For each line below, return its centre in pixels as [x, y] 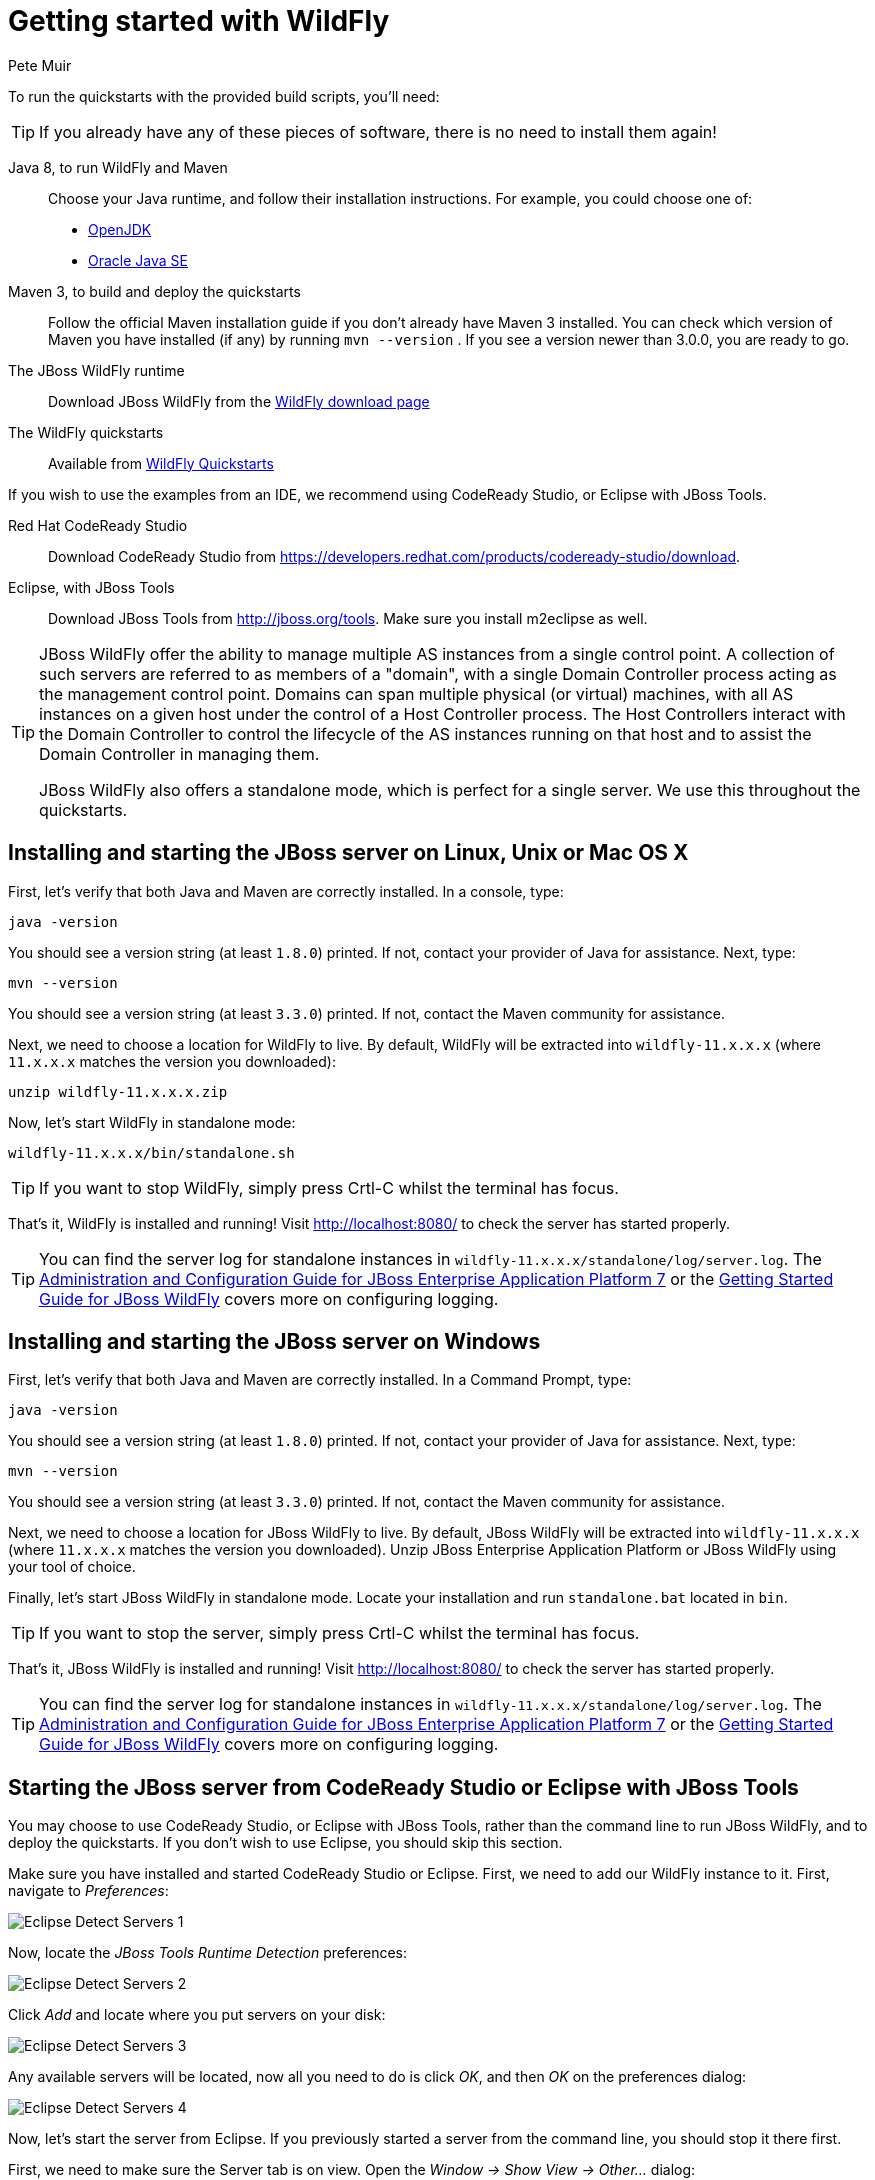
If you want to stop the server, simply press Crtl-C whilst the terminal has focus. [339, 1633]
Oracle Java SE [138, 260]
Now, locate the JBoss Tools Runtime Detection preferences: [207, 1953]
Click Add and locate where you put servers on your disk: [197, 2015]
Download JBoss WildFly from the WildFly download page [239, 401]
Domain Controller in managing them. [179, 753]
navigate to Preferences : [88, 1891]
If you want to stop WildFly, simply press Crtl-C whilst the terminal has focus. [329, 1187]
